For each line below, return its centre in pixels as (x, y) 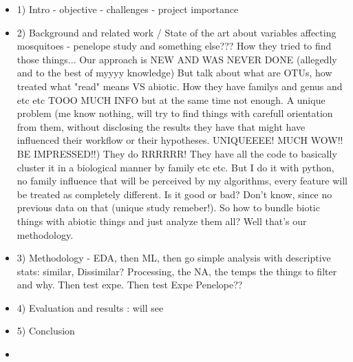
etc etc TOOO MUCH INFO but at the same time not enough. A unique (171, 99)
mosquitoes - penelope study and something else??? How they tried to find (174, 46)
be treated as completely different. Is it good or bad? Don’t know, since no (174, 194)
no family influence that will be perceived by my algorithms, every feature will (182, 181)
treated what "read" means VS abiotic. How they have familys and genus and (180, 86)
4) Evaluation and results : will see (90, 307)
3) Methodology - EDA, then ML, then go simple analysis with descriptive (174, 258)
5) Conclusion (46, 331)
